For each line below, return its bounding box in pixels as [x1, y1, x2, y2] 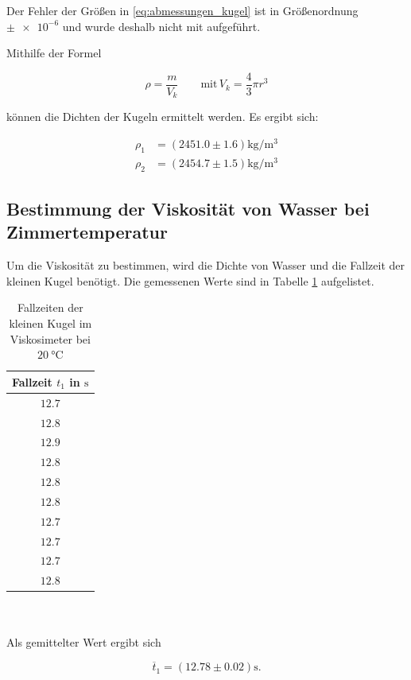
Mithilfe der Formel [6, 45, 102, 61]
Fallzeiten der [17, 299, 83, 316]
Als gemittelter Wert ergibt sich [6, 633, 161, 650]
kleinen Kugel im [9, 315, 92, 332]
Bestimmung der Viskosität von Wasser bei [6, 196, 370, 221]
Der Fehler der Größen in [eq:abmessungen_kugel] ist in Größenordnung [6, 2, 359, 18]
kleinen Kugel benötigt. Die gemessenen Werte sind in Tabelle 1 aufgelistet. [6, 272, 374, 289]
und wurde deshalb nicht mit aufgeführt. [62, 17, 261, 34]
